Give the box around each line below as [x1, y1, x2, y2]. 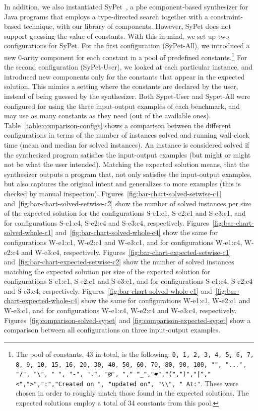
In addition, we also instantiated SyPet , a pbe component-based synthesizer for [4, 1, 248, 11]
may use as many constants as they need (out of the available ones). [4, 110, 211, 121]
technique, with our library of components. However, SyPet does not [23, 21, 231, 31]
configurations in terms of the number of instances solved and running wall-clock [4, 130, 250, 140]
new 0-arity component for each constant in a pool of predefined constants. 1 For [4, 50, 247, 62]
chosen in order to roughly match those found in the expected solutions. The [15, 388, 249, 398]
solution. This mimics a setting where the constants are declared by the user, [4, 81, 238, 91]
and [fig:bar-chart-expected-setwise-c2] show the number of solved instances [4, 256, 234, 267]
